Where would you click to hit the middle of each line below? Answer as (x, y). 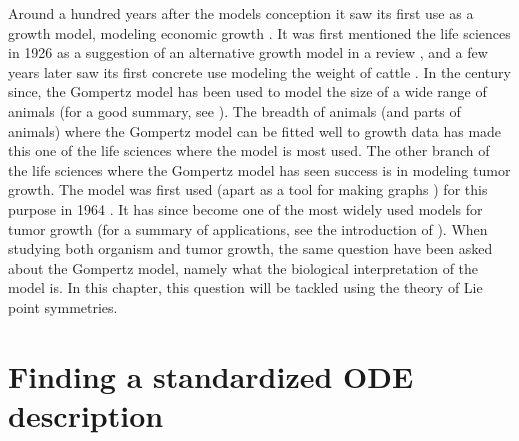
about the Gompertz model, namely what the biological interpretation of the (243, 267)
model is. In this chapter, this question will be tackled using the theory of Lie (245, 287)
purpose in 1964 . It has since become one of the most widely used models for (245, 208)
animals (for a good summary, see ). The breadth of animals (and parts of (234, 110)
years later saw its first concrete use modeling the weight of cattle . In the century (259, 71)
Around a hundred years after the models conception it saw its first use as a (241, 13)
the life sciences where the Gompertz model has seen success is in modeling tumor (259, 169)
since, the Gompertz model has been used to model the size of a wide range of (247, 91)
